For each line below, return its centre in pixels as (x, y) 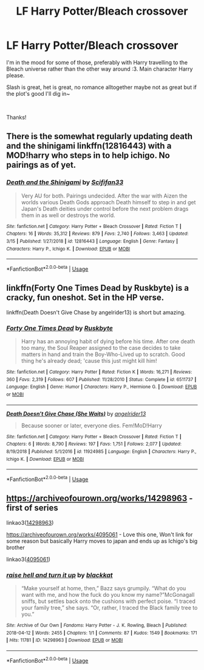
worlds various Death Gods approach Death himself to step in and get (108, 202)
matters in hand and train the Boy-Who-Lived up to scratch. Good (103, 354)
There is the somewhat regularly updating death (100, 136)
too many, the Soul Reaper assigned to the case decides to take (101, 348)
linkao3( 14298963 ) (30, 522)
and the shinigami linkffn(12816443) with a (89, 146)
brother (16, 547)
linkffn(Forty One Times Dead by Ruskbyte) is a (98, 288)
